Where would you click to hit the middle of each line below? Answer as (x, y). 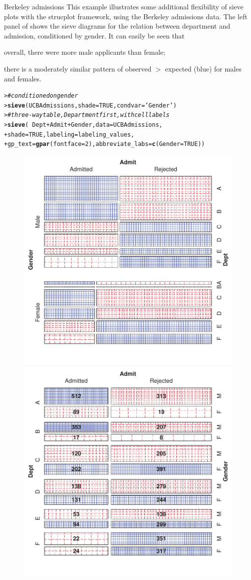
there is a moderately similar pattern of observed (78, 68)
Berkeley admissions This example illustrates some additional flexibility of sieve (124, 6)
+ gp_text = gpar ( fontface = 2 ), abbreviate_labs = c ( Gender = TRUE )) (105, 144)
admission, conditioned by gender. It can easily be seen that (94, 35)
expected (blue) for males (203, 68)
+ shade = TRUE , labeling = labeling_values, (69, 134)
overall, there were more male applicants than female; (85, 52)
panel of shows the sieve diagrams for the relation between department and (117, 26)
